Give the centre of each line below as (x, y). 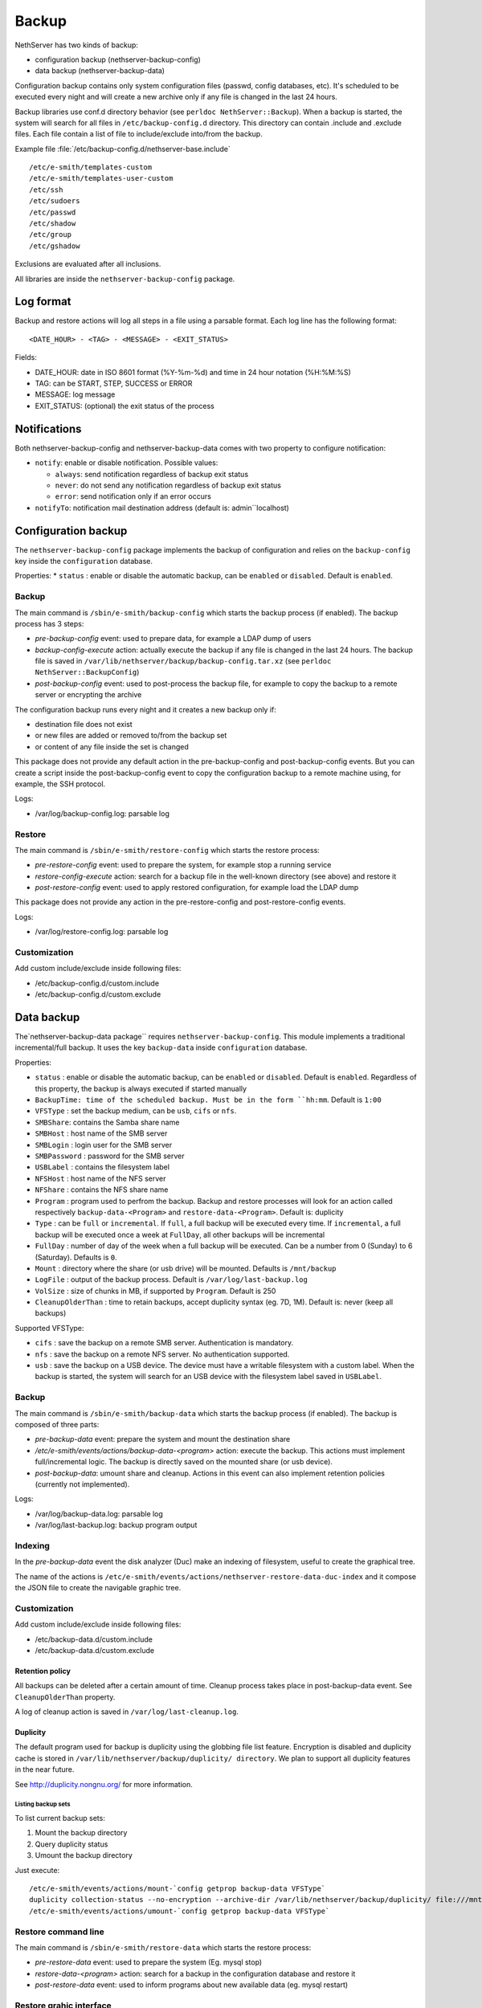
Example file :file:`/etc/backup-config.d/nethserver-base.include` (123, 149)
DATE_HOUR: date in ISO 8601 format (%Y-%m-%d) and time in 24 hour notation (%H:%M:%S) (193, 372)
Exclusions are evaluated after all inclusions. (88, 264)
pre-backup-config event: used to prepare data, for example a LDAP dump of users (173, 639)
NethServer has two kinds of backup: (76, 45)
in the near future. (45, 1769)
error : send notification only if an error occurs (133, 496)
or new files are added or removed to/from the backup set (131, 736)
